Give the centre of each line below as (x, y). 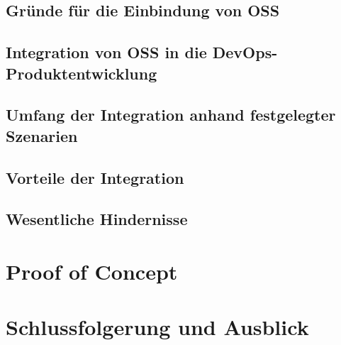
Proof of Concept (92, 271)
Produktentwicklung (82, 73)
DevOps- (245, 52)
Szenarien (42, 135)
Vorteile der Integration (95, 177)
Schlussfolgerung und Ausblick (157, 327)
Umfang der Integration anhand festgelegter (171, 115)
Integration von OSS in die (106, 52)
